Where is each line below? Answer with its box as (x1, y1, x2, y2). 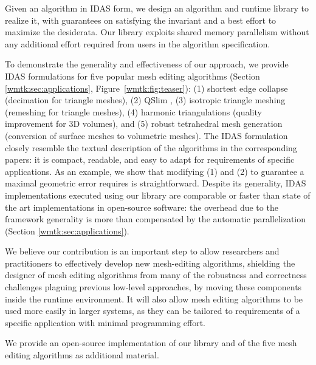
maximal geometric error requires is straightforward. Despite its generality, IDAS (5, 177, 306, 189)
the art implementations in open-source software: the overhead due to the (5, 200, 278, 213)
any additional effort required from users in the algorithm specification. (5, 37, 270, 50)
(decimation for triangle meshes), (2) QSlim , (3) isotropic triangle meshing (5, 94, 286, 106)
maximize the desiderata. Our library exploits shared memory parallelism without (5, 26, 309, 38)
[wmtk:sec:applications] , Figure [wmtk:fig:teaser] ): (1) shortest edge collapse (5, 81, 288, 94)
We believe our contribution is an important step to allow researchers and (5, 245, 280, 258)
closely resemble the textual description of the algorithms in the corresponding (5, 141, 297, 154)
